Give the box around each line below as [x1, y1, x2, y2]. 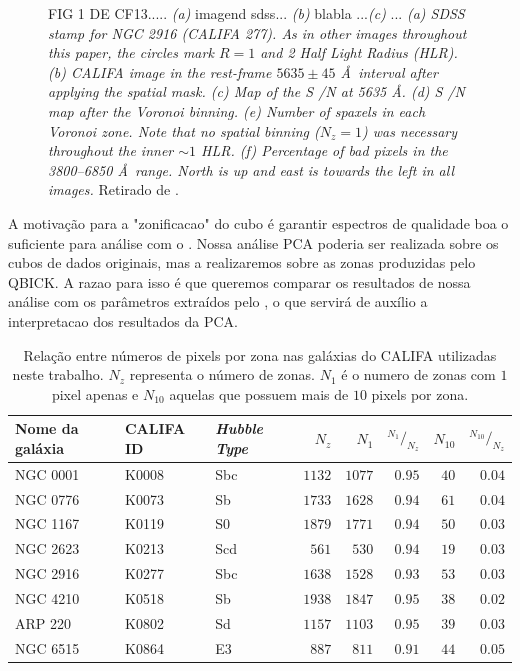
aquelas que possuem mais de [169, 383, 349, 404]
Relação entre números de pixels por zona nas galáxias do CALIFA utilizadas [23, 344, 497, 365]
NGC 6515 [15, 637, 80, 658]
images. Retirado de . [48, 179, 179, 200]
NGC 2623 [15, 538, 80, 559]
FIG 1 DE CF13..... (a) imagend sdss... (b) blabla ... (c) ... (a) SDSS [48, 3, 465, 23]
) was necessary [362, 120, 458, 141]
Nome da [15, 418, 79, 439]
